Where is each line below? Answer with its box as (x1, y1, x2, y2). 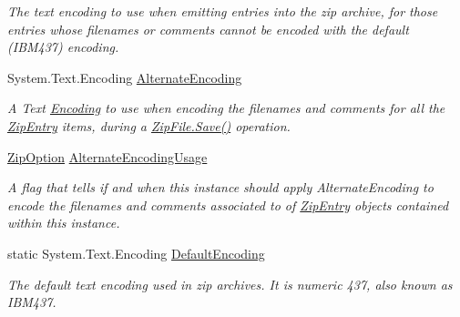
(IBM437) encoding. (7, 37, 119, 56)
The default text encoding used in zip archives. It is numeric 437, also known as (7, 274, 453, 293)
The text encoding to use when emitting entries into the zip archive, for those (7, 2, 438, 20)
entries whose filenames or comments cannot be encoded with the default (7, 19, 409, 38)
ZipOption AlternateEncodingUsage (7, 147, 208, 166)
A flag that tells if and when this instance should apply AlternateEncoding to (7, 178, 434, 197)
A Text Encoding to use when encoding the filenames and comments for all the (7, 98, 445, 118)
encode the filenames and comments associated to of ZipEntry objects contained (7, 195, 449, 214)
